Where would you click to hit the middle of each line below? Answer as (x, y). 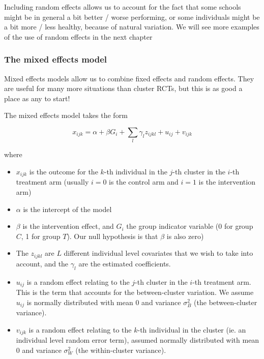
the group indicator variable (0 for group (190, 226)
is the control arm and (144, 182)
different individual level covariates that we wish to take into (158, 253)
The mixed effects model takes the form (66, 115)
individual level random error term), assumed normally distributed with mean (138, 340)
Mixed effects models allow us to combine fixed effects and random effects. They (129, 78)
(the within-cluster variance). (121, 350)
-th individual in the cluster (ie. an (192, 329)
